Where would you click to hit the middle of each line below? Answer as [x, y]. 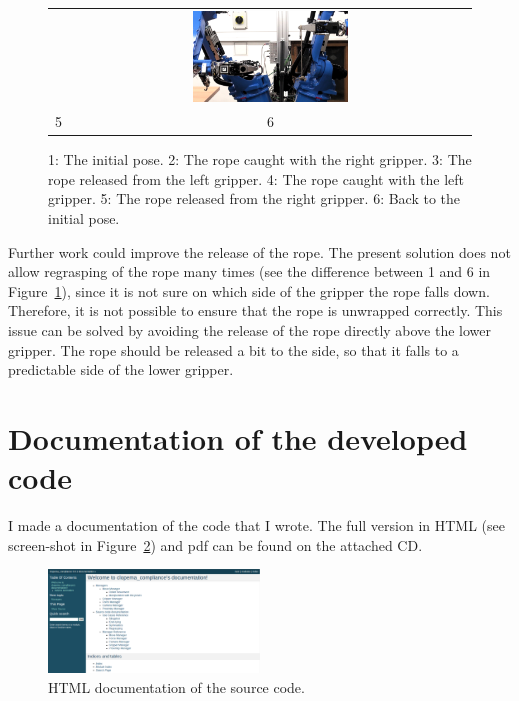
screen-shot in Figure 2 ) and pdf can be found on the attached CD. [215, 544]
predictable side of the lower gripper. [121, 369]
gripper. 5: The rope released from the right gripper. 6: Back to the [254, 198]
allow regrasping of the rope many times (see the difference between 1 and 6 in [249, 271]
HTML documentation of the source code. [176, 686]
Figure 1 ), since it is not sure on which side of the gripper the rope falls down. [249, 290]
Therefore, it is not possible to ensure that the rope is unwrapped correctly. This [255, 310]
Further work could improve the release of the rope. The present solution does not [259, 251]
